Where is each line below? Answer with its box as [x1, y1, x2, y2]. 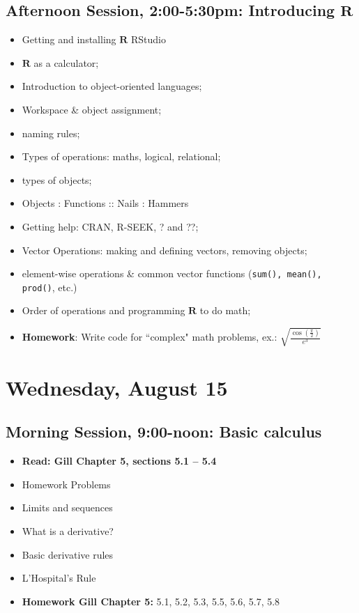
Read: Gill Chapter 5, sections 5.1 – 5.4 [22, 453, 217, 468]
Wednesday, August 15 [6, 373, 228, 401]
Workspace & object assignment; [22, 102, 162, 116]
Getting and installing [22, 32, 116, 47]
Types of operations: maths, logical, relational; [22, 149, 221, 164]
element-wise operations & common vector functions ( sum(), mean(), [22, 266, 322, 281]
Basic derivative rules [22, 547, 114, 561]
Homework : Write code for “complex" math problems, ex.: [22, 329, 277, 344]
